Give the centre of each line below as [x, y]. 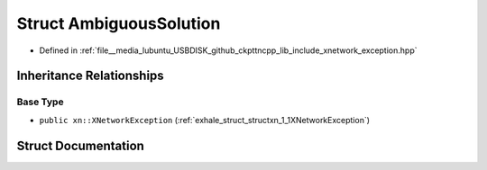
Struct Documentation [80, 145]
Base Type [40, 102]
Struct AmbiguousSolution [119, 23]
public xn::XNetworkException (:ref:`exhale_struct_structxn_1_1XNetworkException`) [204, 120]
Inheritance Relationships [90, 76]
